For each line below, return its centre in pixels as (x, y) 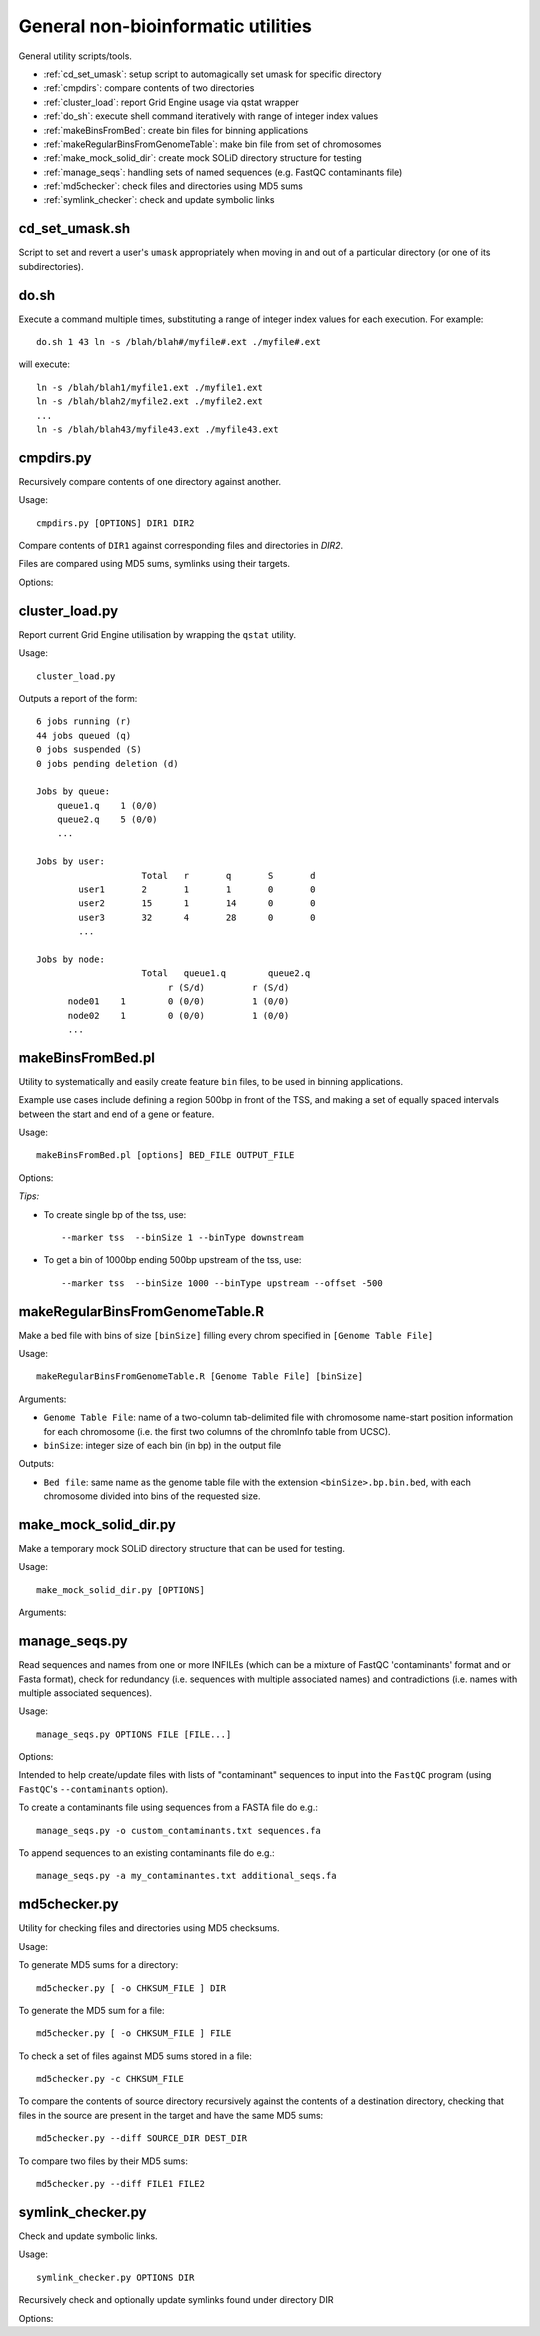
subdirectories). (51, 266)
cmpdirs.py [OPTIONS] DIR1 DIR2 (115, 523)
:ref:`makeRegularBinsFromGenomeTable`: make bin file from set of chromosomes (212, 144)
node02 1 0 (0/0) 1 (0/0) (178, 1015)
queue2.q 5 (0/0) (107, 819)
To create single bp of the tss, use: (115, 1214)
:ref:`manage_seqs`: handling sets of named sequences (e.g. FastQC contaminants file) (223, 172)
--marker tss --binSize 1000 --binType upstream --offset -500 (222, 1283)
